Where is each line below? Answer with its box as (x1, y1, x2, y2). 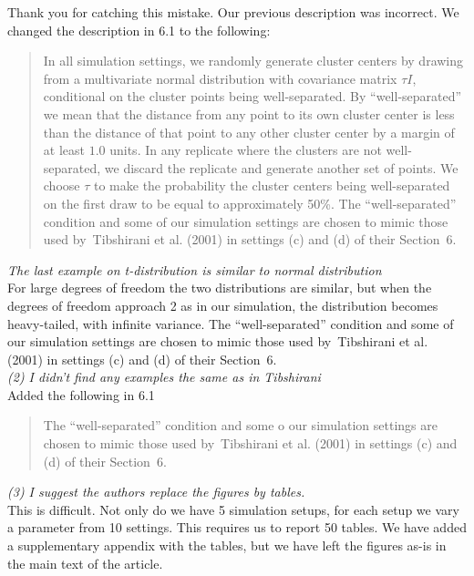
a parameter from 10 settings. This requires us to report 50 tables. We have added (7, 518, 467, 537)
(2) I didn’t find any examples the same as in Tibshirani (7, 367, 321, 386)
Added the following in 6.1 (7, 385, 155, 404)
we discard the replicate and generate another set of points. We (104, 158, 459, 177)
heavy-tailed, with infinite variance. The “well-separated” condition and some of (7, 314, 454, 333)
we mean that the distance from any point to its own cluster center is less (43, 104, 455, 123)
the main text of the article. (7, 553, 163, 572)
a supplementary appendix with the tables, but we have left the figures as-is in (7, 536, 447, 555)
